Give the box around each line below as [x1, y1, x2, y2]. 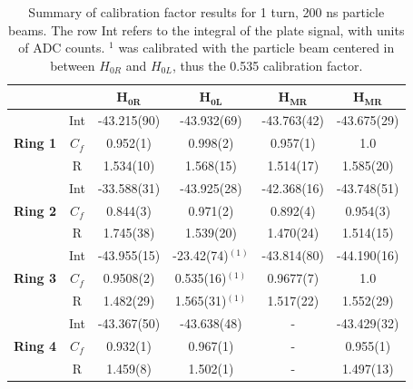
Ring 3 [14, 268, 56, 287]
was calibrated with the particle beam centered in [118, 38, 395, 57]
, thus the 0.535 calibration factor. [172, 55, 363, 74]
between [50, 55, 95, 74]
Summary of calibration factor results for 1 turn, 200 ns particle [28, 3, 385, 21]
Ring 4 [14, 336, 56, 355]
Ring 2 [14, 200, 56, 219]
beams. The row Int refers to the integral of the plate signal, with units [8, 20, 405, 39]
